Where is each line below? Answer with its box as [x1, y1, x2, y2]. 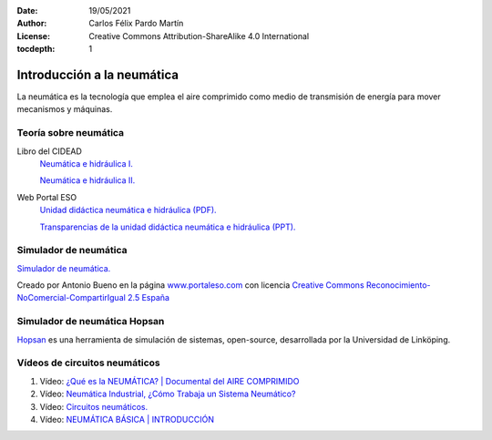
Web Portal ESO [16, 191, 77, 202]
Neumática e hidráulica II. [39, 175, 136, 186]
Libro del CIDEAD [16, 146, 82, 157]
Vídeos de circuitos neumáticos [16, 356, 160, 369]
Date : [16, 5, 38, 15]
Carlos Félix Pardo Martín [88, 18, 184, 29]
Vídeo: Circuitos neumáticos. [39, 401, 149, 412]
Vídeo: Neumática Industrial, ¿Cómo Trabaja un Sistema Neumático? [39, 388, 296, 400]
